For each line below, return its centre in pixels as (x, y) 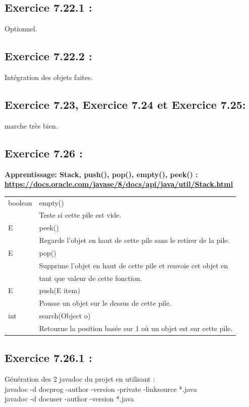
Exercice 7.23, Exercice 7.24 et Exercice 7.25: (125, 104)
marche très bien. (31, 125)
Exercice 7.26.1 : (48, 358)
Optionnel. (21, 29)
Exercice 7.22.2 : (48, 56)
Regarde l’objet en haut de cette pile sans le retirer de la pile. (134, 240)
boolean (20, 202)
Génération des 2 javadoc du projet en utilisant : (80, 379)
